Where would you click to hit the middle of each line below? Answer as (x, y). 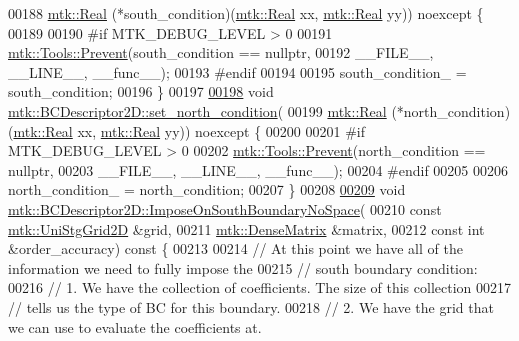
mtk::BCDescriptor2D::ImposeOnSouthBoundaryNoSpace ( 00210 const (225, 208)
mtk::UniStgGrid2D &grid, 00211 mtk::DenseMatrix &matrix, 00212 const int (246, 228)
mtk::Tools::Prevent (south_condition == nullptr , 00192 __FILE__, (221, 52)
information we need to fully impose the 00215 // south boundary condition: (243, 267)
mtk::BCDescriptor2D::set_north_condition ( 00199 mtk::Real (197, 110)
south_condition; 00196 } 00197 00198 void (141, 91)
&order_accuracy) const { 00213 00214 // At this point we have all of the (235, 248)
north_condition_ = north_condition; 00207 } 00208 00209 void (207, 189)
